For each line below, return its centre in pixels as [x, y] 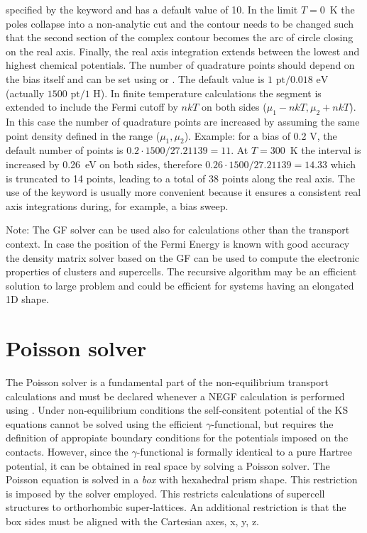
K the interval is [325, 150]
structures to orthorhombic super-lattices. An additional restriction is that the [176, 507]
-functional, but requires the [272, 423]
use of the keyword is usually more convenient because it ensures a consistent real [183, 192]
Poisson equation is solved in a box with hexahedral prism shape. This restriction [182, 479]
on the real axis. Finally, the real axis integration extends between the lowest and [183, 51]
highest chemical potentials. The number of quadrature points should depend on [180, 65]
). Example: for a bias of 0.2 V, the [261, 135]
